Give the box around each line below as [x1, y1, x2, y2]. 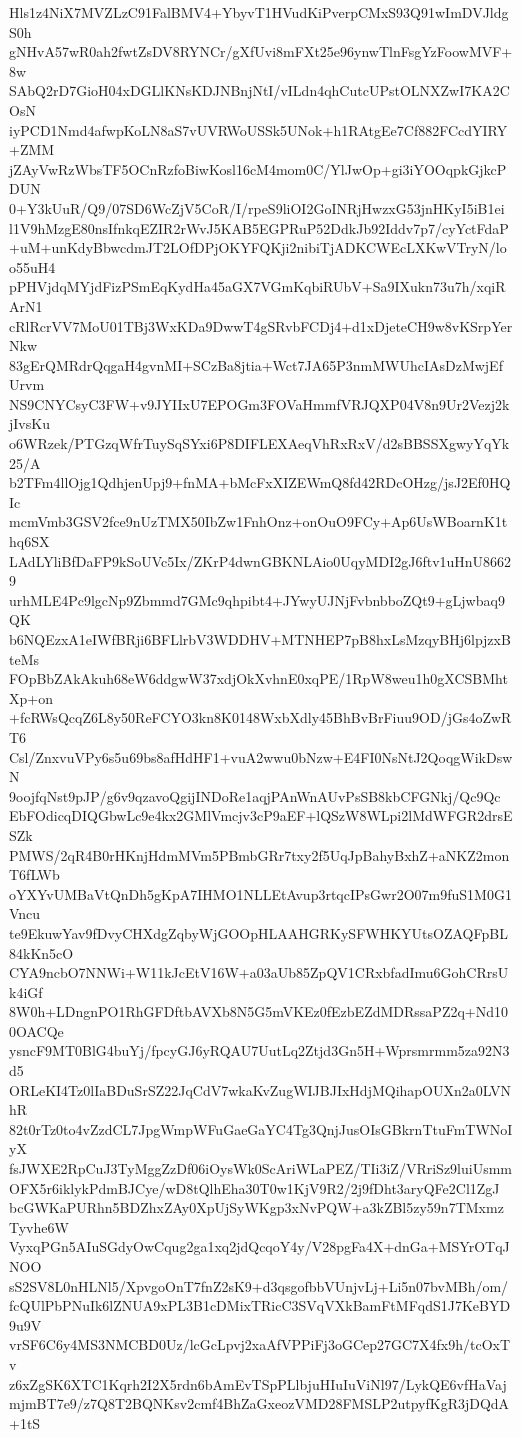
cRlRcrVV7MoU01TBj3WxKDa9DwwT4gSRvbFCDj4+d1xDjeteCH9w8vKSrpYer [9, 315, 513, 336]
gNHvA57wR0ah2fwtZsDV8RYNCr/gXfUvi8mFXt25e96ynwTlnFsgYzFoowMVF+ [9, 41, 513, 62]
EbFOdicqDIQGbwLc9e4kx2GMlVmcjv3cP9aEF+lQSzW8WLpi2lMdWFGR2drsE [9, 805, 513, 826]
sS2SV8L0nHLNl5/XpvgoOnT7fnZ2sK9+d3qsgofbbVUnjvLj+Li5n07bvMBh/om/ [9, 1275, 509, 1296]
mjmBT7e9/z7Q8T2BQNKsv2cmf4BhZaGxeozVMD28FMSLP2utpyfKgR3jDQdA [9, 1393, 510, 1414]
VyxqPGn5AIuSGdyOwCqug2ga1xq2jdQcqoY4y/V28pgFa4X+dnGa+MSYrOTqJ [9, 1236, 510, 1257]
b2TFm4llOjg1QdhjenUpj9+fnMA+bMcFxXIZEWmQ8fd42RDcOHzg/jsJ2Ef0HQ [9, 472, 511, 493]
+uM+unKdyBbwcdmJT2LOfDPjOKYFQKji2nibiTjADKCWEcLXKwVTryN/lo [9, 237, 507, 258]
